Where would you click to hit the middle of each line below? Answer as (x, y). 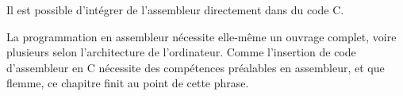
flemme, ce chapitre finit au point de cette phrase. (128, 83)
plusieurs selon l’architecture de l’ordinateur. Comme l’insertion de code (181, 52)
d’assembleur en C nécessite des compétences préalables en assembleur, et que (196, 67)
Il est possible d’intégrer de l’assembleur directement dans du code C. (175, 10)
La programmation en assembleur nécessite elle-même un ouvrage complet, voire (201, 36)
